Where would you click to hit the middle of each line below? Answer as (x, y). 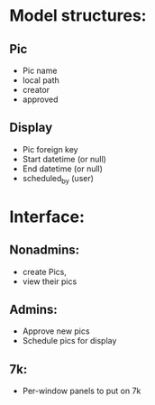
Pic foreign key (50, 149)
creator (36, 90)
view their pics (50, 281)
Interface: (47, 216)
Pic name (40, 70)
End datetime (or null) (63, 169)
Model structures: (78, 16)
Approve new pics (56, 331)
